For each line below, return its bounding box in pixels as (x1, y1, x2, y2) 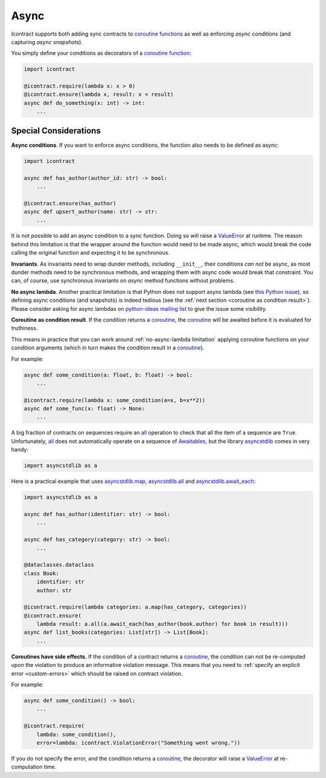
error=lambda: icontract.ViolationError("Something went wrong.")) (36, 739, 241, 746)
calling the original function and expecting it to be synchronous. (11, 249, 170, 257)
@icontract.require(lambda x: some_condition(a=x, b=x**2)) (24, 397, 206, 404)
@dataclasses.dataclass (24, 561, 95, 569)
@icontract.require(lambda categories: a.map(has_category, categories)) (24, 604, 247, 611)
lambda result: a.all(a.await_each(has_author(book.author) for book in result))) (36, 620, 289, 628)
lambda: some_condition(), (36, 731, 117, 738)
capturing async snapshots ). (11, 38, 83, 45)
